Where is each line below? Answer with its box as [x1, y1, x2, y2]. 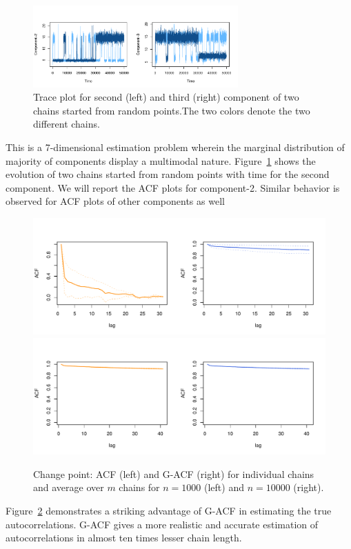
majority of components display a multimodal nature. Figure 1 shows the [6, 153, 316, 168]
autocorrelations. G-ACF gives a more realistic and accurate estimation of [6, 517, 319, 531]
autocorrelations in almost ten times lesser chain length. [6, 530, 242, 545]
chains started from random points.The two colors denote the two [33, 103, 310, 117]
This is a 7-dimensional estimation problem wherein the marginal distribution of [6, 139, 345, 154]
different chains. [33, 117, 100, 131]
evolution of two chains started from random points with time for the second [6, 167, 330, 181]
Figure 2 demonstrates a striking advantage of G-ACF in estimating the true [6, 503, 332, 517]
